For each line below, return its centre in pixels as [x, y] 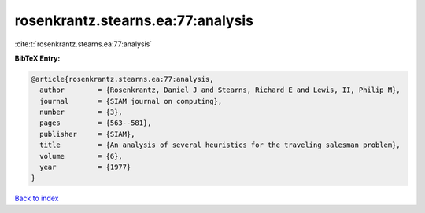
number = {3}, [81, 112]
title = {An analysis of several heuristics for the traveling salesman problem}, [220, 145]
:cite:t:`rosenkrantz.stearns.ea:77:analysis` [83, 44]
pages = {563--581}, [96, 123]
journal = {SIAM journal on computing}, [131, 101]
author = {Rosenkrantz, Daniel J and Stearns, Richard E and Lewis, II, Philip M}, [220, 90]
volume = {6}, [81, 156]
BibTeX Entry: [37, 58]
